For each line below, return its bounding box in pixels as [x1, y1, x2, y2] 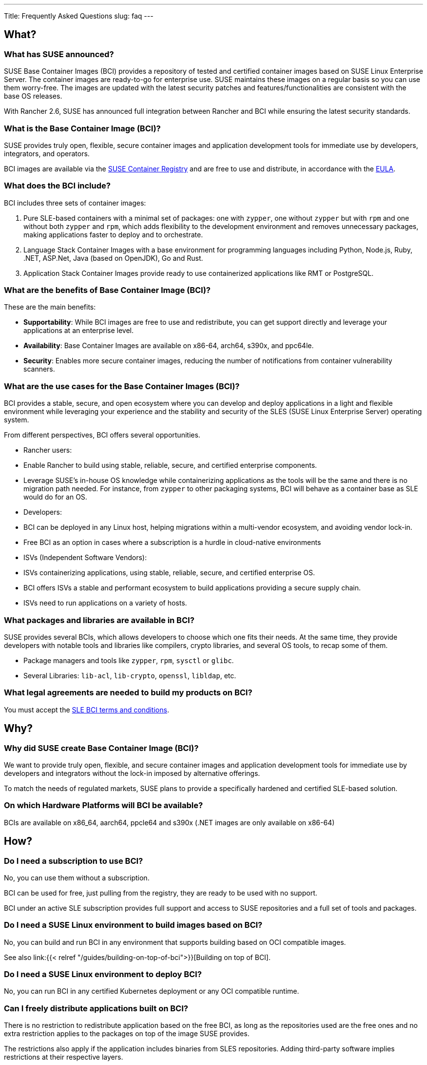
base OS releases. [4, 92, 62, 101]
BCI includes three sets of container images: [4, 198, 146, 207]
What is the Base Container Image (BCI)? [4, 123, 161, 133]
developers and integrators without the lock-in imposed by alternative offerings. [4, 769, 260, 777]
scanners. [23, 365, 55, 374]
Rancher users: [23, 446, 72, 455]
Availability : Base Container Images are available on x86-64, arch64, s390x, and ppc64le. [23, 341, 314, 350]
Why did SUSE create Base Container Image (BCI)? [4, 743, 199, 753]
